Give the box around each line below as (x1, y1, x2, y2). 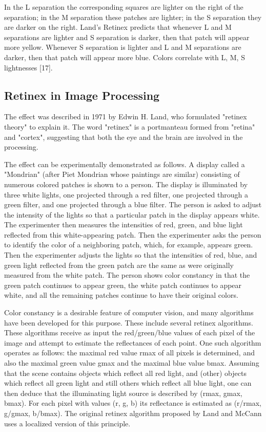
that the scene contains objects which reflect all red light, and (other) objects (4, 367, 247, 378)
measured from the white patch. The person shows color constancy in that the (4, 269, 250, 280)
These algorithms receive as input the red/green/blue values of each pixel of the (4, 327, 255, 338)
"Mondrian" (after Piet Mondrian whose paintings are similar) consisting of (4, 169, 240, 179)
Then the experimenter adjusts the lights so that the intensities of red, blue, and (4, 249, 257, 260)
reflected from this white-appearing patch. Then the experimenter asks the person (4, 229, 261, 240)
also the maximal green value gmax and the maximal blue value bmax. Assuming (4, 357, 259, 368)
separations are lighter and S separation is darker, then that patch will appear (4, 31, 250, 42)
